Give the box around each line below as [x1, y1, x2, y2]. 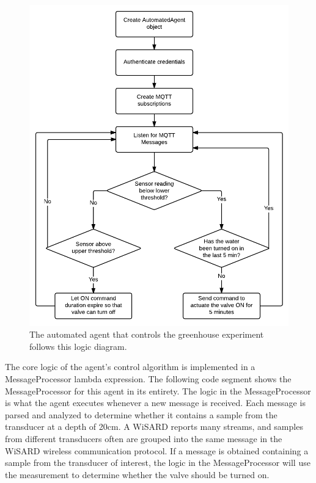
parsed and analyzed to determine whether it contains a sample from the [5, 408, 277, 421]
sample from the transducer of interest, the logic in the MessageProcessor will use [5, 456, 310, 469]
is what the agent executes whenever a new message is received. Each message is [5, 396, 306, 409]
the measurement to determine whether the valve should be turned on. [5, 468, 270, 481]
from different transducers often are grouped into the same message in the [5, 432, 282, 445]
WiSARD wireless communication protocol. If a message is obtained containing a [5, 444, 309, 457]
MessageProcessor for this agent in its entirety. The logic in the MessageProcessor [5, 384, 311, 397]
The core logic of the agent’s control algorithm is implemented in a [5, 360, 255, 373]
